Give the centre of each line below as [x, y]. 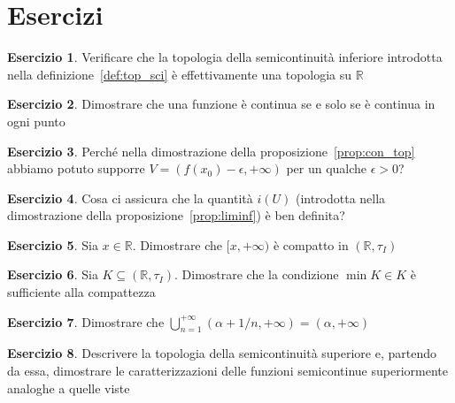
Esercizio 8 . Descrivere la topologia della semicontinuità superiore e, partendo [222, 353]
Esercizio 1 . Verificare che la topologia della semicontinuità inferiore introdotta [225, 57]
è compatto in [311, 244]
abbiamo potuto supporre [76, 168]
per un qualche [327, 168]
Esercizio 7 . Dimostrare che [86, 321]
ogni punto [36, 121]
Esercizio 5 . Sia [53, 244]
